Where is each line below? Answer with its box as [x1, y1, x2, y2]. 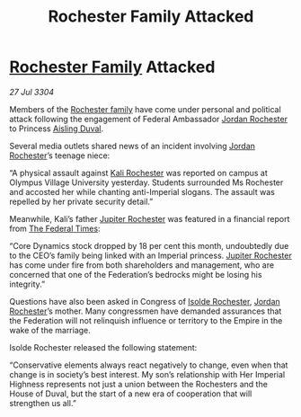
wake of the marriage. [9, 324, 92, 335]
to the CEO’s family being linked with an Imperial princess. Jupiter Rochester [9, 250, 292, 261]
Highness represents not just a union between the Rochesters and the [9, 378, 268, 389]
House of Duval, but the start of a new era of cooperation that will [9, 388, 252, 399]
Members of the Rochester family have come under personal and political [9, 103, 281, 114]
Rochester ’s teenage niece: [9, 150, 111, 161]
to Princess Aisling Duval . [9, 123, 104, 134]
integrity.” [9, 279, 46, 289]
